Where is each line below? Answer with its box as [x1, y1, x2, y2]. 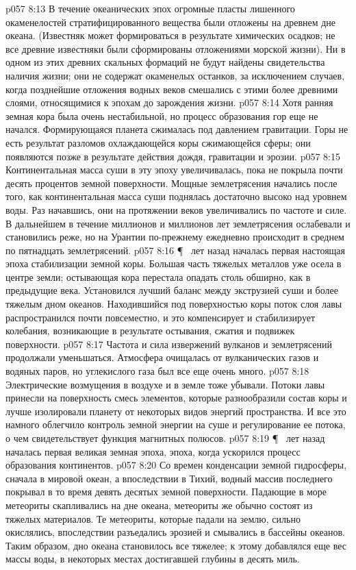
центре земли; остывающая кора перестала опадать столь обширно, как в [5, 269, 311, 284]
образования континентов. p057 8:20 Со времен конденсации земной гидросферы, [5, 458, 347, 472]
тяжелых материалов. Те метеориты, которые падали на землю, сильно [5, 511, 301, 525]
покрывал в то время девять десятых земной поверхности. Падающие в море [5, 484, 327, 499]
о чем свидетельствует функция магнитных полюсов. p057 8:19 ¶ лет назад [5, 431, 325, 445]
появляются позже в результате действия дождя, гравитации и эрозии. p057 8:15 [5, 149, 340, 163]
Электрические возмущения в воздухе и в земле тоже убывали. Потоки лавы [5, 377, 325, 391]
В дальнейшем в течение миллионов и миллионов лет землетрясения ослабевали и [5, 216, 351, 230]
